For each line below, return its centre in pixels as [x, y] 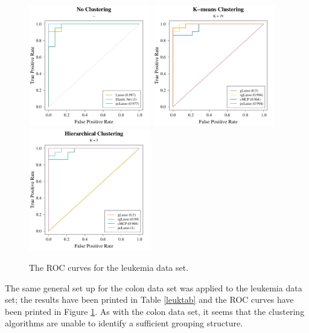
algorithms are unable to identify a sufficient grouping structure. [124, 323]
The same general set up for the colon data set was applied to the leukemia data [154, 287]
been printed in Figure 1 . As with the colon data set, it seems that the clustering [155, 311]
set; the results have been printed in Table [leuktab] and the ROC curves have [149, 300]
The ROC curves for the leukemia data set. [109, 267]
